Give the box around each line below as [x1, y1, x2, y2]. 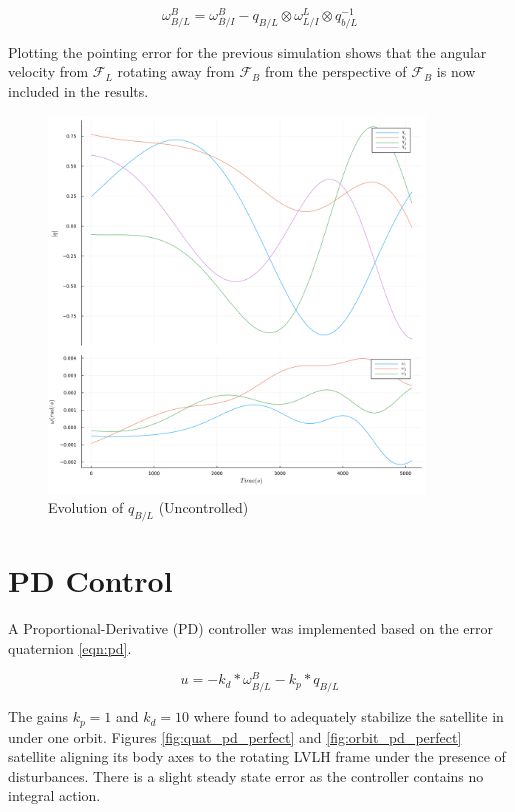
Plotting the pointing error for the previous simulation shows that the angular [8, 41, 487, 62]
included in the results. [8, 81, 149, 102]
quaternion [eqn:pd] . [8, 637, 132, 658]
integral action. [8, 785, 101, 806]
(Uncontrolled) [158, 497, 249, 518]
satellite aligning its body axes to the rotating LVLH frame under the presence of [8, 746, 506, 767]
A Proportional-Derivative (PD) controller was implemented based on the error [8, 618, 494, 639]
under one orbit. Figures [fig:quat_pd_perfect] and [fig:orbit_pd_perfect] [8, 726, 462, 747]
